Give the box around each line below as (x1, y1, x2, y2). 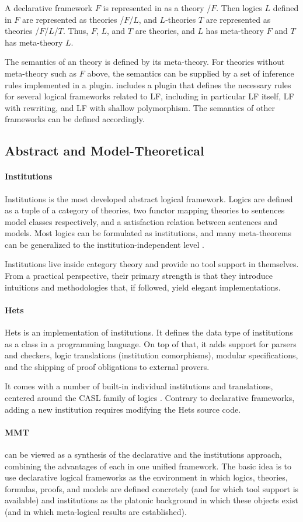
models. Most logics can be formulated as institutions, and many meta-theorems (5, 227, 291, 239)
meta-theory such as (5, 67, 77, 79)
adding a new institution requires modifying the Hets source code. (5, 403, 241, 415)
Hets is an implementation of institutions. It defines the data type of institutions (5, 326, 293, 338)
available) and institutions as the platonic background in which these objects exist (5, 494, 298, 506)
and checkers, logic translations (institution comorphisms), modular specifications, (5, 349, 298, 361)
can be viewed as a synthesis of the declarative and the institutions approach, (5, 448, 282, 461)
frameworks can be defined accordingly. (5, 113, 145, 125)
